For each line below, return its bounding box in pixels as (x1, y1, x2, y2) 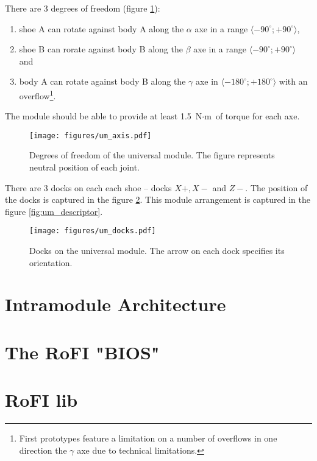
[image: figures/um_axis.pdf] (29, 131, 152, 140)
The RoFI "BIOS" (5, 339, 160, 364)
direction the (19, 443, 67, 456)
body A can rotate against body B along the (19, 75, 186, 88)
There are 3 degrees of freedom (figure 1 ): (5, 2, 160, 14)
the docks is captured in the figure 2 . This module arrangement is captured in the (5, 193, 311, 206)
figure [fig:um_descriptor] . (5, 205, 103, 217)
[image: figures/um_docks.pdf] (29, 227, 156, 236)
